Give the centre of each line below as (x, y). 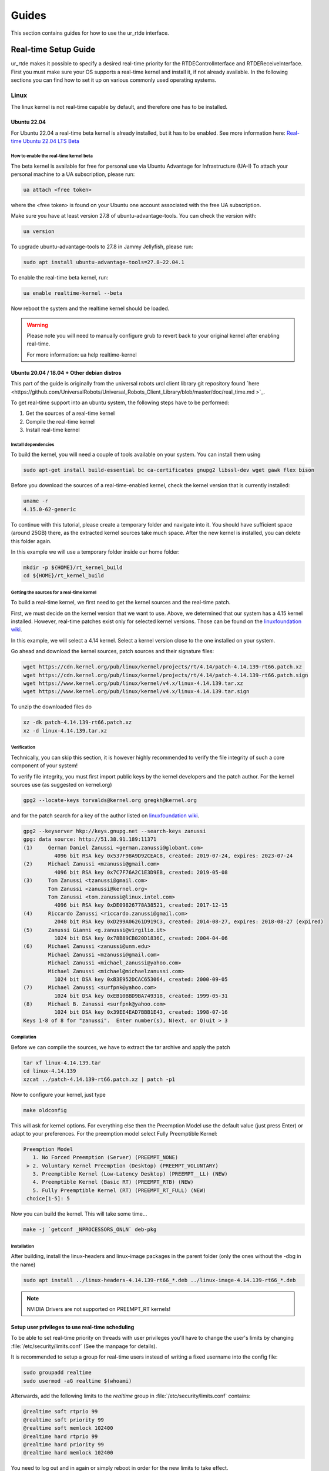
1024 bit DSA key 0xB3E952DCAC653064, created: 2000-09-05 (141, 979)
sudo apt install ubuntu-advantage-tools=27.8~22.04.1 (104, 262)
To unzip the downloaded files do (51, 707)
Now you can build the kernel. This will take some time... (79, 1214)
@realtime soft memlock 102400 (68, 1428)
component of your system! (44, 766)
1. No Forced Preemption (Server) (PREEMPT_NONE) (105, 1157)
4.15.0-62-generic (50, 509)
